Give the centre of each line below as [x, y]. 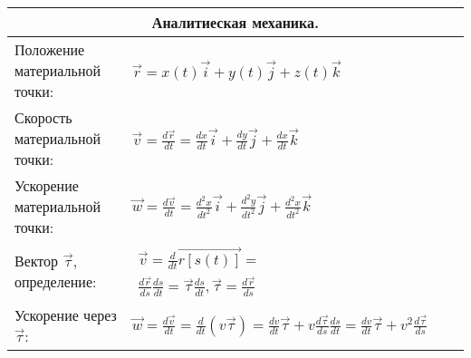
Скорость [43, 117]
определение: [56, 282]
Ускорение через [66, 315]
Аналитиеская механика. [235, 22]
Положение [50, 49]
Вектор [37, 261]
